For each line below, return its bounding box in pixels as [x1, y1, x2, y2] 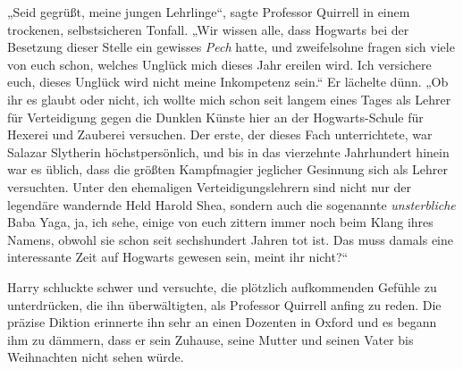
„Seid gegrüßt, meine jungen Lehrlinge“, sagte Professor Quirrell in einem [7, 3, 410, 21]
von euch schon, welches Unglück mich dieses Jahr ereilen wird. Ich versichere [7, 55, 432, 73]
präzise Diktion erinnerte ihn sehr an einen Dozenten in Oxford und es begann [7, 313, 437, 331]
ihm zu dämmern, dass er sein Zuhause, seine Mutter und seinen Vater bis [7, 330, 414, 348]
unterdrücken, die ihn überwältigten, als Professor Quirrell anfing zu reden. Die [7, 295, 442, 314]
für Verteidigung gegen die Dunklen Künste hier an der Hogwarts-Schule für [7, 107, 424, 126]
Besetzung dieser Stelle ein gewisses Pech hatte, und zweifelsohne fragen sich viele [7, 38, 455, 56]
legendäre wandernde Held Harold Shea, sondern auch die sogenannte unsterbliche [7, 195, 456, 214]
